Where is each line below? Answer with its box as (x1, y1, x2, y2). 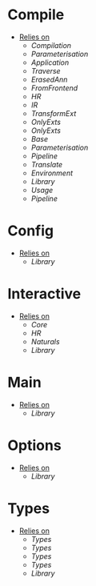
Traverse (30, 66, 61, 75)
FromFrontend (30, 82, 78, 93)
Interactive (7, 285, 82, 303)
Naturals (30, 336, 61, 346)
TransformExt (30, 108, 77, 118)
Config (7, 222, 54, 240)
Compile (7, 6, 65, 24)
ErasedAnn (30, 74, 68, 84)
